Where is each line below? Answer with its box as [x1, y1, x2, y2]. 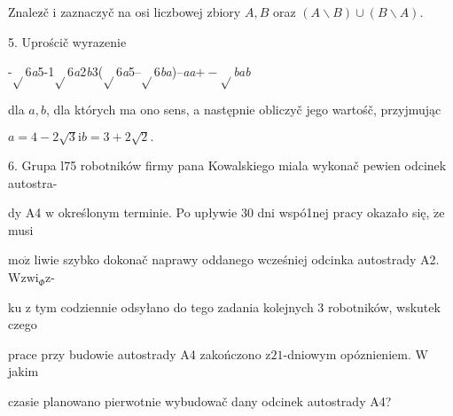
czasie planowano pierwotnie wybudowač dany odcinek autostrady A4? [8, 392, 392, 411]
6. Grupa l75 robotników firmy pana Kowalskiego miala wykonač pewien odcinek [8, 156, 447, 175]
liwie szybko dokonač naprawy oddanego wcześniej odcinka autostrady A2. [34, 250, 440, 269]
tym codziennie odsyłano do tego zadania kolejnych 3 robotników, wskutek [35, 297, 441, 316]
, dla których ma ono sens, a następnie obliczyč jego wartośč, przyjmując [46, 99, 441, 118]
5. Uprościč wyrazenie [8, 32, 127, 51]
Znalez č [8, 3, 49, 20]
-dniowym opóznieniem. [283, 344, 411, 363]
